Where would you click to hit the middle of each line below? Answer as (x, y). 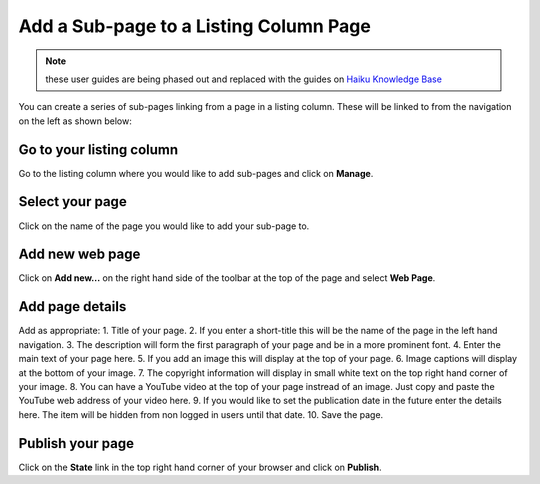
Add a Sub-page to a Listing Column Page (195, 26)
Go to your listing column (98, 149)
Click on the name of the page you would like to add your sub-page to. (164, 226)
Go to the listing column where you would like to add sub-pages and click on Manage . (196, 173)
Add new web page (79, 254)
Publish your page (76, 443)
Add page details (72, 306)
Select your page (72, 201)
